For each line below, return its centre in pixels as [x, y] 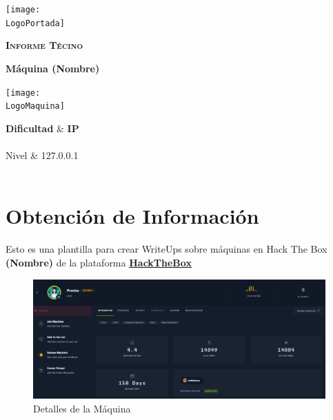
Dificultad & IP [42, 128]
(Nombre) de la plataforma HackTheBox [99, 262]
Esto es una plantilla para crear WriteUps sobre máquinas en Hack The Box [166, 249]
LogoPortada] [35, 23]
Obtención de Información [132, 216]
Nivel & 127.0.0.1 [42, 155]
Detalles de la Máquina [82, 408]
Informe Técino [44, 45]
